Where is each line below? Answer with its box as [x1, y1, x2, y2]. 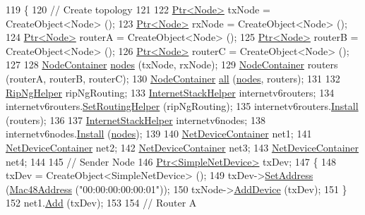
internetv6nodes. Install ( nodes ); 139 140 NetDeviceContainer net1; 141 [6, 126, 312, 141]
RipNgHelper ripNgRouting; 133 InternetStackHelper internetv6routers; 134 [6, 85, 335, 99]
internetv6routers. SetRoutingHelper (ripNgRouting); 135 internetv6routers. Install [6, 99, 359, 113]
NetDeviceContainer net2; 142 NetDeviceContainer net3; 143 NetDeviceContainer [6, 140, 359, 154]
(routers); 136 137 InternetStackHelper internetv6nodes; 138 [6, 112, 265, 127]
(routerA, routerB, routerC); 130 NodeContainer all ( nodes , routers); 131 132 [6, 70, 340, 85]
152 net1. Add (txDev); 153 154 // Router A [6, 195, 197, 210]
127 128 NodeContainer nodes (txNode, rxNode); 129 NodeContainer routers [6, 57, 338, 72]
